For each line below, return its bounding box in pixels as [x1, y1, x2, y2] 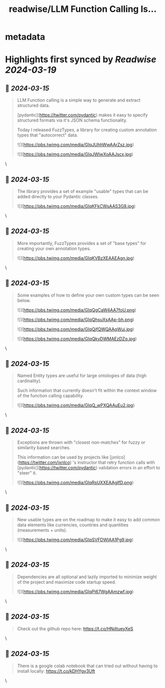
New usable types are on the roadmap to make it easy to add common [17, 517, 160, 523]
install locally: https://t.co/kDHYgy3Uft [17, 668, 95, 674]
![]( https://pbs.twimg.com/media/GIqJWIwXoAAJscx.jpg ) [17, 151, 133, 157]
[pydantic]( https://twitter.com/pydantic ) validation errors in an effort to [17, 465, 161, 471]
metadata [5, 31, 45, 43]
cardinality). [17, 378, 42, 384]
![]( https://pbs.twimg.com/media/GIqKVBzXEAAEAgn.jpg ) [17, 255, 134, 261]
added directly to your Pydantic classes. [17, 194, 99, 199]
